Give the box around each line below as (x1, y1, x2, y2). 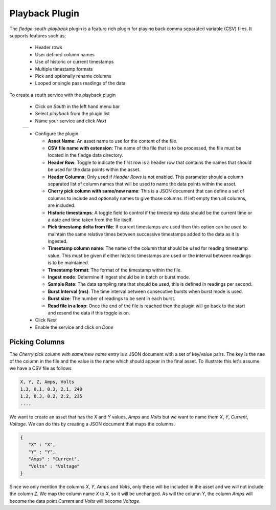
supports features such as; (9, 32, 66, 38)
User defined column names (35, 51, 95, 57)
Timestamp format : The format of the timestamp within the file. (48, 267, 182, 273)
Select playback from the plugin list (35, 111, 110, 117)
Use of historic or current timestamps (35, 59, 114, 65)
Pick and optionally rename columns (35, 73, 112, 79)
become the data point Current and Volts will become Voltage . (9, 498, 141, 504)
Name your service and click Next (35, 118, 107, 124)
